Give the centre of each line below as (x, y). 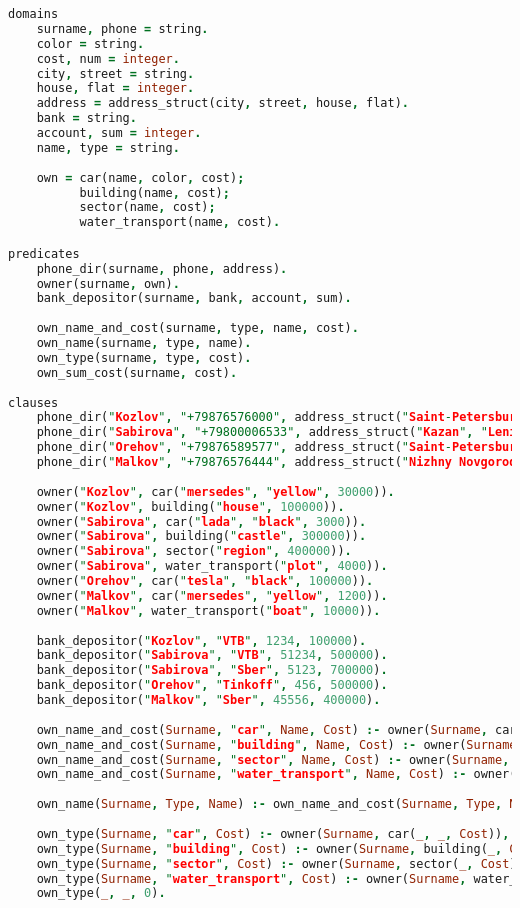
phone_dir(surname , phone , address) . (162, 268)
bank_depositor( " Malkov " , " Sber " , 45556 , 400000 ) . (208, 700)
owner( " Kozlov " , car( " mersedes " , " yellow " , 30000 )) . (215, 491)
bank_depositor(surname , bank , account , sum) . (194, 298)
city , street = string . (115, 73)
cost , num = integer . (108, 58)
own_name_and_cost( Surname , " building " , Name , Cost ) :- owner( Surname (276, 744)
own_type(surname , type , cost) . (144, 357)
